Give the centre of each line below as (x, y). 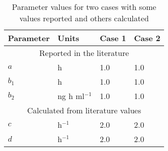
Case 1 (113, 38)
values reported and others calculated (84, 18)
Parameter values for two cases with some (84, 7)
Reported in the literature (84, 53)
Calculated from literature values (84, 110)
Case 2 (147, 38)
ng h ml (71, 96)
